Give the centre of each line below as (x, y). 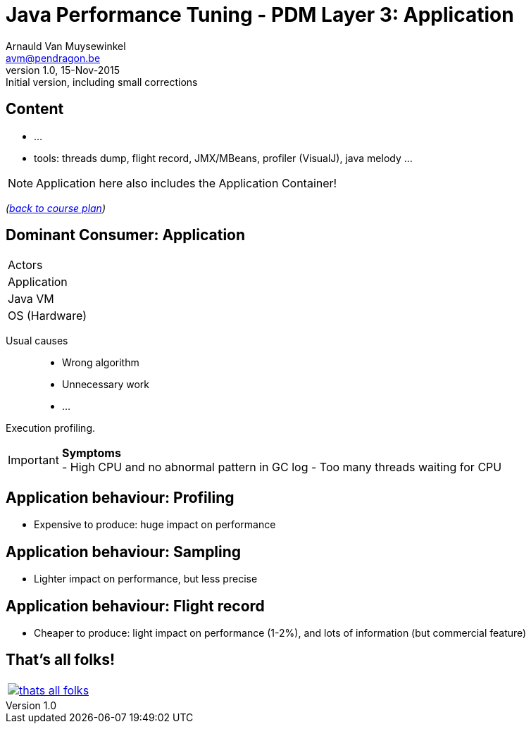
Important (33, 460)
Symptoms (91, 453)
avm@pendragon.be (53, 58)
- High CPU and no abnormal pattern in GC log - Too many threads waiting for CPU (282, 467)
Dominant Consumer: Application (126, 235)
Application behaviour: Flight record (135, 606)
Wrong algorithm (101, 363)
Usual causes (37, 341)
